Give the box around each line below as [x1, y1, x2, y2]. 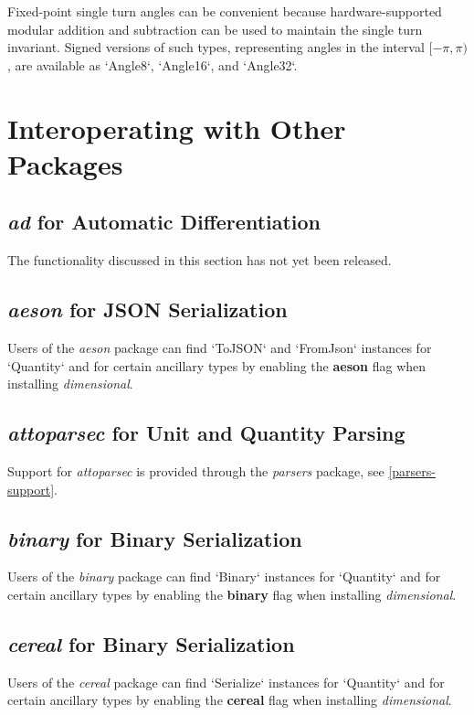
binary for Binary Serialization [7, 524, 302, 552]
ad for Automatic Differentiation [7, 208, 321, 236]
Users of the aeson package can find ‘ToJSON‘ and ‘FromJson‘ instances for [7, 337, 432, 357]
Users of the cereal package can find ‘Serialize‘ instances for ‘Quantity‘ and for [7, 672, 445, 691]
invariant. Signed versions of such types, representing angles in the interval [7, 37, 425, 57]
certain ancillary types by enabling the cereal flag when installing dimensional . [7, 690, 452, 710]
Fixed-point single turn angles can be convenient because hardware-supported [7, 2, 442, 20]
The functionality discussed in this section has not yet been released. [7, 251, 392, 270]
